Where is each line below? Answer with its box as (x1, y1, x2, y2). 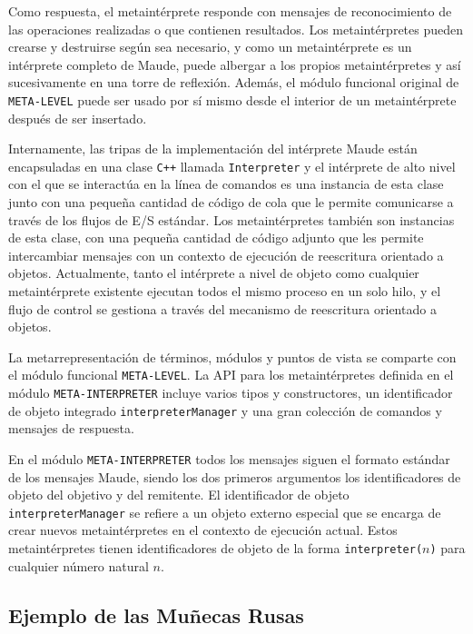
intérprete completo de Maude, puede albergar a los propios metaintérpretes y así (8, 54, 461, 74)
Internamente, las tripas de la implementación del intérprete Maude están (8, 139, 418, 158)
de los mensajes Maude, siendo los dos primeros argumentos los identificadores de (8, 467, 461, 486)
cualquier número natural (8, 556, 149, 575)
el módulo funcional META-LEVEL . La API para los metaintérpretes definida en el (8, 365, 454, 384)
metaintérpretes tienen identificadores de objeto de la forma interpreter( (8, 539, 423, 558)
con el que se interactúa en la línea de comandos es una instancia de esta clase (8, 174, 444, 193)
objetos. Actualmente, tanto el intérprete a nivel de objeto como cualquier (8, 263, 419, 282)
